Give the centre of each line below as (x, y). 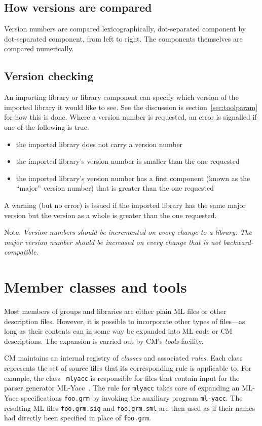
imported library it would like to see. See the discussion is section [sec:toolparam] (131, 107)
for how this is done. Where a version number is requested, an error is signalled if (130, 117)
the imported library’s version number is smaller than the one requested (128, 161)
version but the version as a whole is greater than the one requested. (110, 215)
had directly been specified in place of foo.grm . (78, 418)
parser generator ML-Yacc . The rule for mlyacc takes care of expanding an (122, 388)
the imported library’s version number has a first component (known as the (133, 178)
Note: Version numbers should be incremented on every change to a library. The (128, 232)
